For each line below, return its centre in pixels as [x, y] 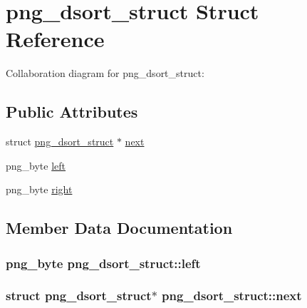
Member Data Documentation [119, 228]
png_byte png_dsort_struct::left [103, 263]
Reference [55, 39]
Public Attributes [72, 112]
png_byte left [36, 165]
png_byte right [39, 189]
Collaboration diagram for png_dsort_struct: [105, 73]
